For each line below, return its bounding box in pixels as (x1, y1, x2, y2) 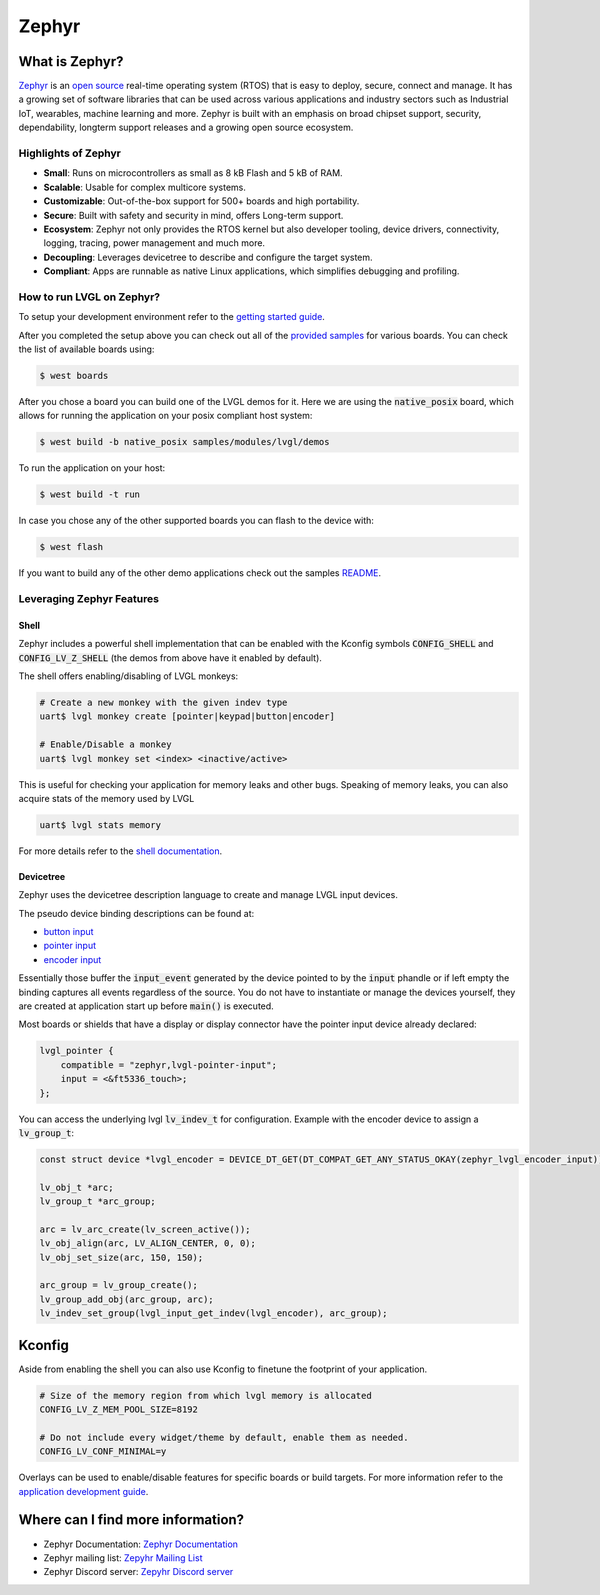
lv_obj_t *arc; (39, 1181, 114, 1193)
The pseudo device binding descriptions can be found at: (18, 907, 255, 919)
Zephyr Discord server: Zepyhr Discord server (43, 1566, 234, 1578)
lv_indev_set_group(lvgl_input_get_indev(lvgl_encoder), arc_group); (39, 1308, 388, 1319)
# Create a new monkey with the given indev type (39, 697, 288, 709)
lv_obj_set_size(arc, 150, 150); (39, 1251, 204, 1263)
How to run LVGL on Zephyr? (18, 290, 160, 304)
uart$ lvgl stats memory (39, 819, 162, 830)
